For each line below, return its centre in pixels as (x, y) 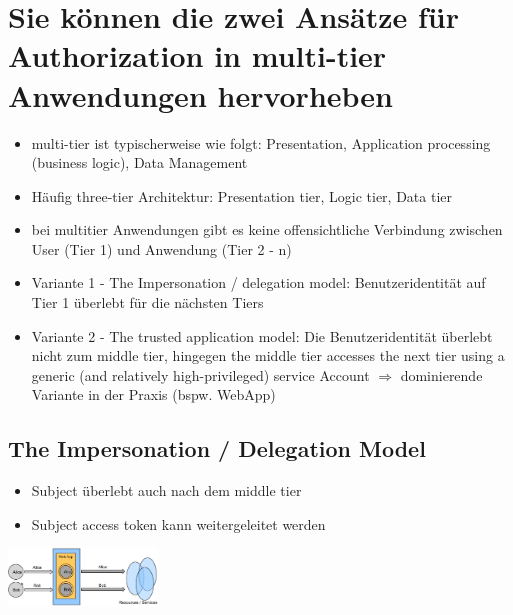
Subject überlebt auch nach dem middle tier (166, 490)
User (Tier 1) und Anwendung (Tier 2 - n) (161, 248)
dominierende (441, 374)
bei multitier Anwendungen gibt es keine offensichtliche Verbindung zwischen (267, 229)
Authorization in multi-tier (197, 55)
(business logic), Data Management (139, 162)
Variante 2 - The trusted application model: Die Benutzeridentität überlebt (262, 335)
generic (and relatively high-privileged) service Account (200, 374)
